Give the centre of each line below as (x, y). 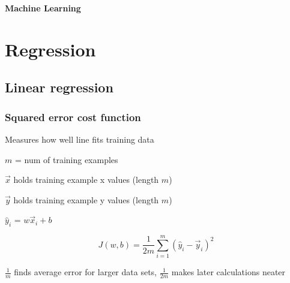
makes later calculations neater (228, 272)
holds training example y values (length (86, 199)
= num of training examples (66, 159)
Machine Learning (43, 8)
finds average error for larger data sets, (85, 272)
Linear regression (59, 87)
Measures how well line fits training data (80, 139)
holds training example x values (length (86, 180)
